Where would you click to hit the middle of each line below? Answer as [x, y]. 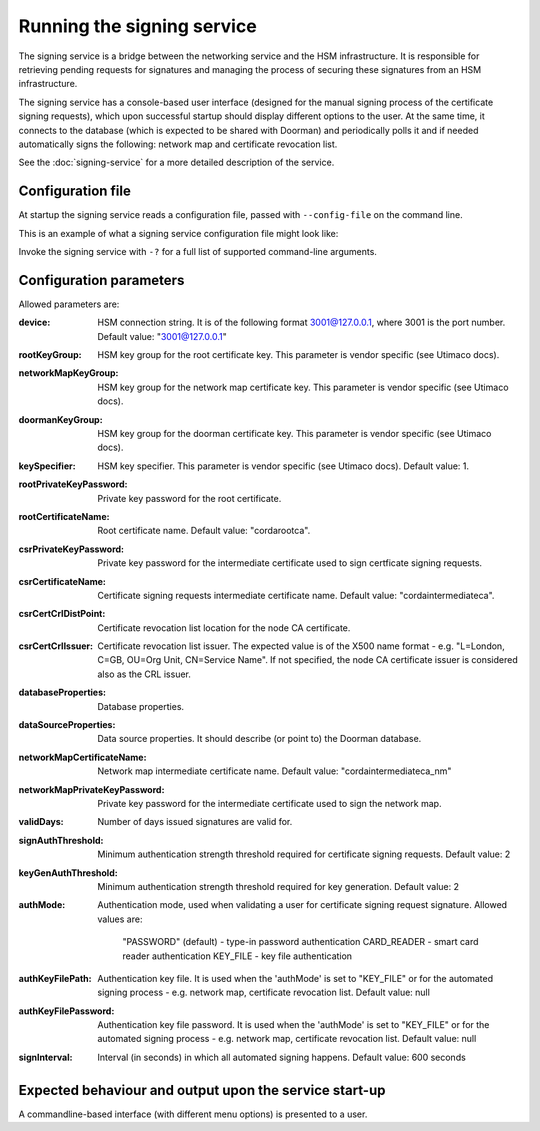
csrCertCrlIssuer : [56, 646]
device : [34, 322]
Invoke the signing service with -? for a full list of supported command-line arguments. [197, 251]
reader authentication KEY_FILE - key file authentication [237, 956]
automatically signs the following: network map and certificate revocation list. [178, 144]
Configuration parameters [101, 280]
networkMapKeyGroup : [68, 373]
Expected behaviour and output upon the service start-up [202, 1090]
